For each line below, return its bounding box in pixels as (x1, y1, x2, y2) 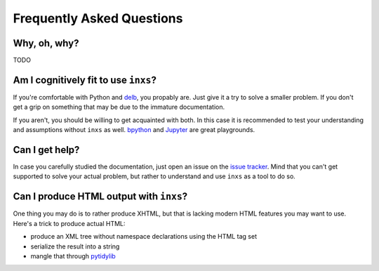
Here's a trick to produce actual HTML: (13, 219, 126, 227)
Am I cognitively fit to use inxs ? (13, 74, 157, 86)
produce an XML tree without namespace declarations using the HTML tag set (30, 232, 258, 241)
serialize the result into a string (30, 242, 120, 251)
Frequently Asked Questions (13, 11, 183, 26)
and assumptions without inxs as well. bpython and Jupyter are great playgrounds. (13, 126, 255, 134)
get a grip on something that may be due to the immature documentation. (13, 103, 225, 112)
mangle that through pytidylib (30, 251, 116, 260)
